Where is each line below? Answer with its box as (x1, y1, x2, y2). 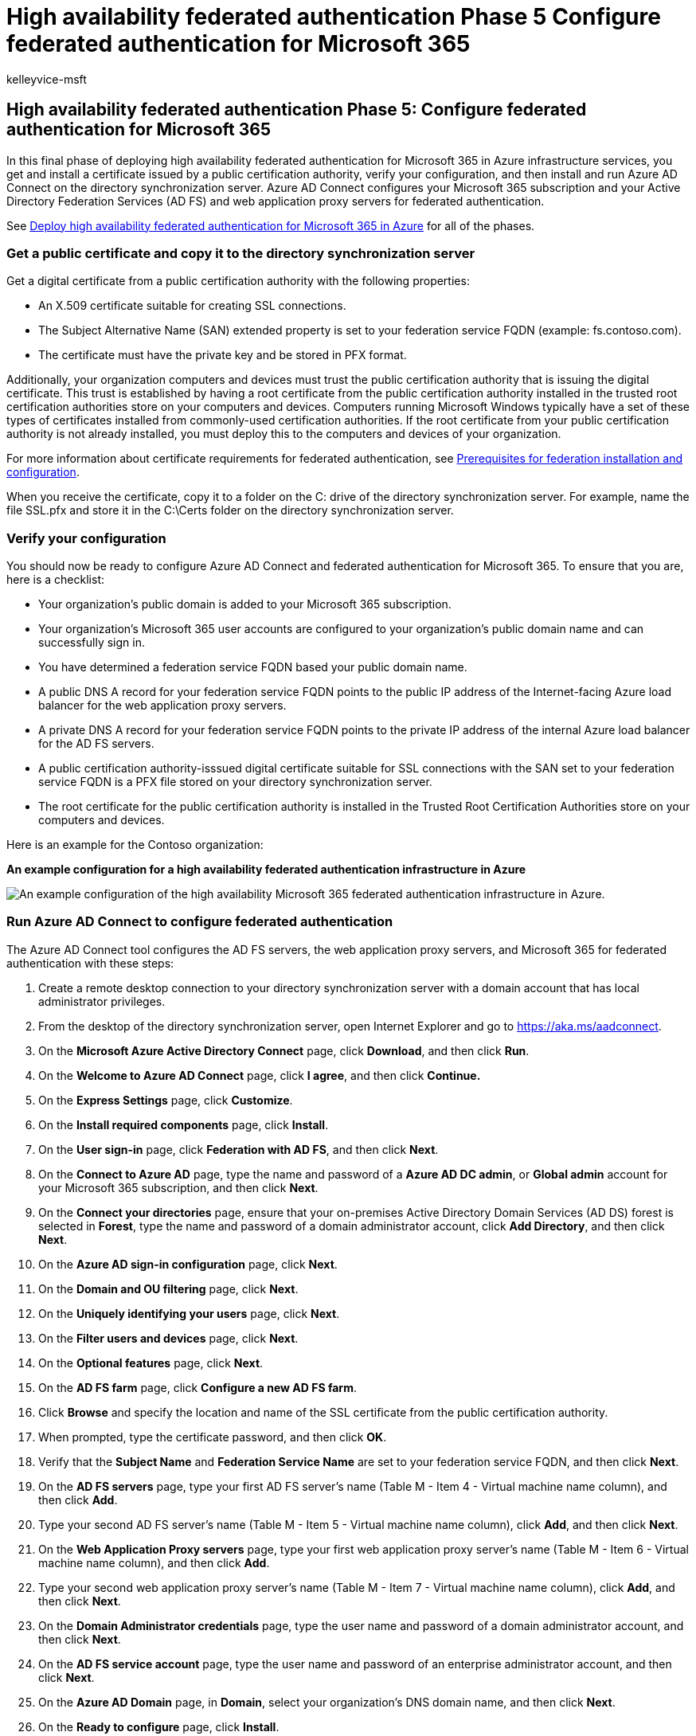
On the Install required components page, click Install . (38, 1117, 329, 1132)
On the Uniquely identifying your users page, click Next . (38, 1306, 340, 1320)
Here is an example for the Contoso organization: (6, 838, 264, 852)
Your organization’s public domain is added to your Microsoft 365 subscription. (38, 597, 452, 612)
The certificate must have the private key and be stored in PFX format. (38, 348, 407, 362)
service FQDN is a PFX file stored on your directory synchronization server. (38, 775, 432, 789)
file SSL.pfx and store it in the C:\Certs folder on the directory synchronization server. (6, 503, 454, 518)
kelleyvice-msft (6, 72, 87, 86)
